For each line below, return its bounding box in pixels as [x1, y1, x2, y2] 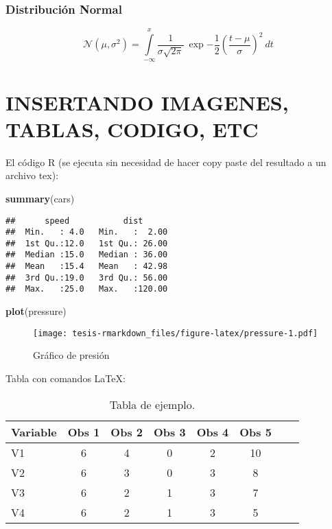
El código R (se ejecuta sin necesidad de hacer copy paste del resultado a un [5, 154, 327, 169]
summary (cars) [5, 191, 75, 205]
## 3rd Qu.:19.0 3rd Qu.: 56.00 [5, 272, 168, 283]
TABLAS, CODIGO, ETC [5, 115, 259, 143]
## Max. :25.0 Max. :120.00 [5, 284, 168, 294]
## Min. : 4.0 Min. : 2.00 [5, 227, 168, 237]
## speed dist [5, 215, 143, 226]
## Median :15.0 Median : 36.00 [5, 250, 168, 260]
